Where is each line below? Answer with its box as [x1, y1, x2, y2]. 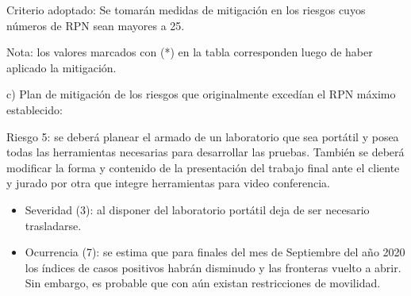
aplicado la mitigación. [6, 59, 117, 75]
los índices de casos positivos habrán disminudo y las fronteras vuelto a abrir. [25, 259, 401, 275]
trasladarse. [25, 217, 82, 233]
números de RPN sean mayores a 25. [6, 17, 185, 33]
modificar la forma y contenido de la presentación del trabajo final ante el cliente [6, 159, 400, 175]
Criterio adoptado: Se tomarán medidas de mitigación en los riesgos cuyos [6, 2, 366, 17]
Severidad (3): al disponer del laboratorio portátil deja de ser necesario [25, 201, 370, 217]
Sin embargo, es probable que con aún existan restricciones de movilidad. [25, 275, 381, 291]
